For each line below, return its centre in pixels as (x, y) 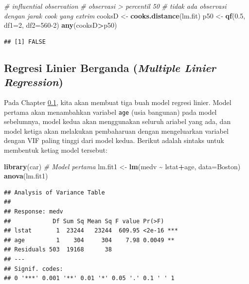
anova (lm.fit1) (26, 176)
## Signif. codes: (34, 269)
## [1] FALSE (25, 42)
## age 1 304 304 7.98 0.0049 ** (89, 240)
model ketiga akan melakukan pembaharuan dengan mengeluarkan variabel (116, 131)
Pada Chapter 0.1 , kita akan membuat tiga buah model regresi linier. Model (118, 102)
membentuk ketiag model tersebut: (56, 150)
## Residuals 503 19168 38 (58, 250)
